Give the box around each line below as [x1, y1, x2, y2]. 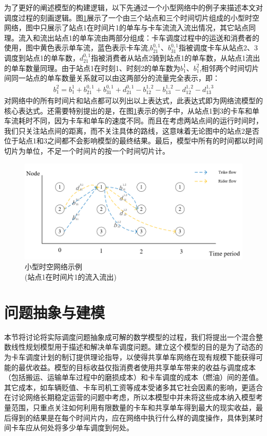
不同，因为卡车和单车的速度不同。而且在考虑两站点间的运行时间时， [32, 115, 263, 126]
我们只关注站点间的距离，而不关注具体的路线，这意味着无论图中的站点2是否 [4, 125, 259, 136]
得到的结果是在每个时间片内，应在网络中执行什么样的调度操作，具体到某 [11, 412, 256, 423]
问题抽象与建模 [4, 301, 105, 322]
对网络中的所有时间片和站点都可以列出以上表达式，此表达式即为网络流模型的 [4, 95, 263, 106]
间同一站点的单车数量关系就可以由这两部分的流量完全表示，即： [4, 72, 220, 83]
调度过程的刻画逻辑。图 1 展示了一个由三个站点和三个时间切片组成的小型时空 [4, 12, 259, 23]
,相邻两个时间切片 [199, 62, 259, 73]
